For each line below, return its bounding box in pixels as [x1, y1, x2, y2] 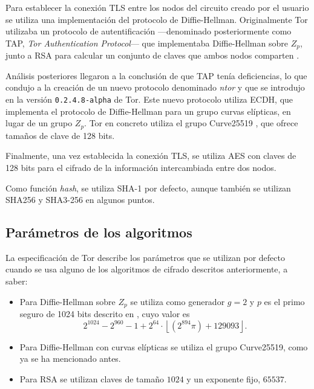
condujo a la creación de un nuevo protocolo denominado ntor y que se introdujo [5, 81, 305, 94]
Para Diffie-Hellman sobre [19, 295, 116, 307]
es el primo [264, 295, 305, 307]
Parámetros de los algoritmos [5, 223, 192, 242]
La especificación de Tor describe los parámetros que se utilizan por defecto [5, 251, 285, 263]
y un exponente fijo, [186, 372, 261, 385]
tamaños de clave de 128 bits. [5, 129, 115, 141]
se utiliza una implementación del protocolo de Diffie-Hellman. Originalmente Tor [5, 13, 308, 25]
